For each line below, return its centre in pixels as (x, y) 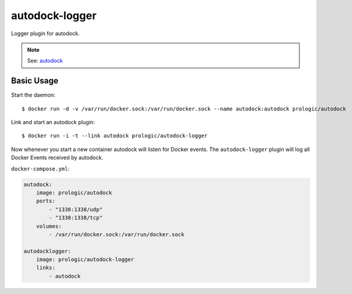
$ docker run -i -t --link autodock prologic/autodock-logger (115, 136)
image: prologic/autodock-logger (85, 260)
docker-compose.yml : (40, 168)
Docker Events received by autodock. (57, 157)
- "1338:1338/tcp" (76, 218)
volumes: (49, 226)
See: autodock (45, 61)
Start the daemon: (33, 95)
